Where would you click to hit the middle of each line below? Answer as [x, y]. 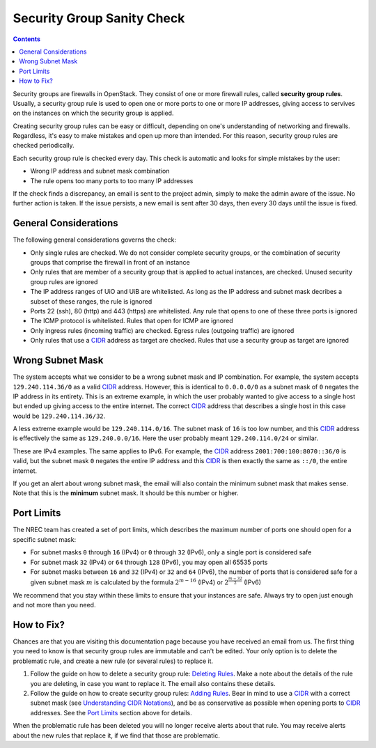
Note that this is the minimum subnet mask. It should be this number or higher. [126, 493]
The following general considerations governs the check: [95, 240]
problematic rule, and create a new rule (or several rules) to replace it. [113, 661]
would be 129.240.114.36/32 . [59, 416]
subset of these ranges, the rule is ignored [91, 301]
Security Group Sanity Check [99, 18]
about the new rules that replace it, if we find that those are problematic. [117, 735]
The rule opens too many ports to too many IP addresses [112, 180]
